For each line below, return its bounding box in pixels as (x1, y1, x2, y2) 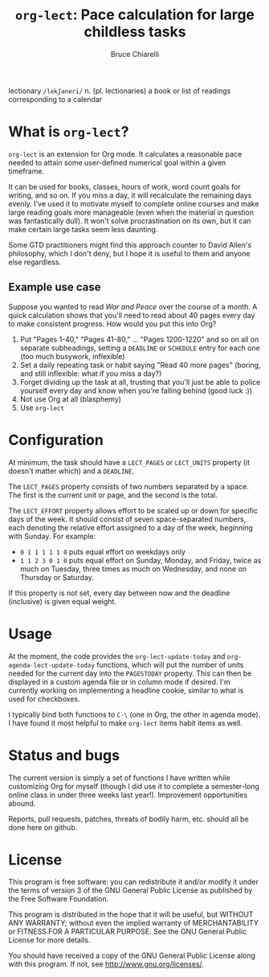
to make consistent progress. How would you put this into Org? (8, 319, 217, 329)
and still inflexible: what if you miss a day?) (19, 368, 162, 378)
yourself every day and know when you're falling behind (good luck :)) (19, 386, 253, 395)
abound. (8, 798, 36, 808)
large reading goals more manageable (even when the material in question (8, 207, 255, 217)
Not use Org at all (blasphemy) (19, 394, 122, 403)
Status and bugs (8, 746, 120, 764)
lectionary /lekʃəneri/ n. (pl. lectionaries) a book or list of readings (8, 86, 231, 96)
